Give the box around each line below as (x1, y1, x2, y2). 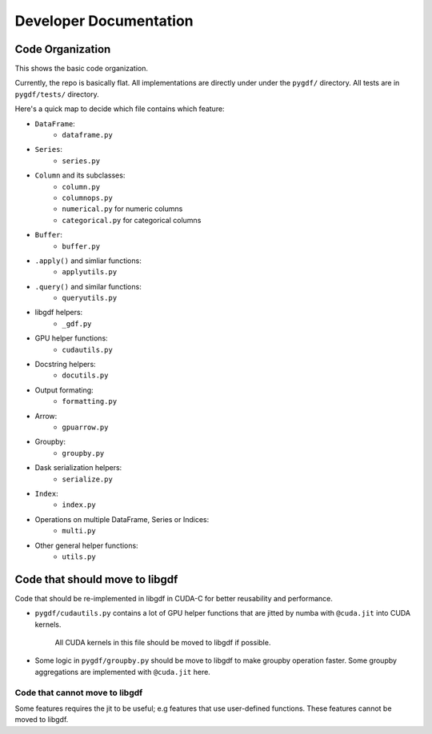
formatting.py (62, 397, 118, 406)
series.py (62, 156, 100, 166)
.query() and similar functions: (34, 281, 142, 291)
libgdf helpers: (34, 308, 83, 317)
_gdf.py (62, 319, 92, 328)
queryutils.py (62, 293, 118, 303)
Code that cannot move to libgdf (14, 687, 143, 698)
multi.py (62, 526, 96, 536)
